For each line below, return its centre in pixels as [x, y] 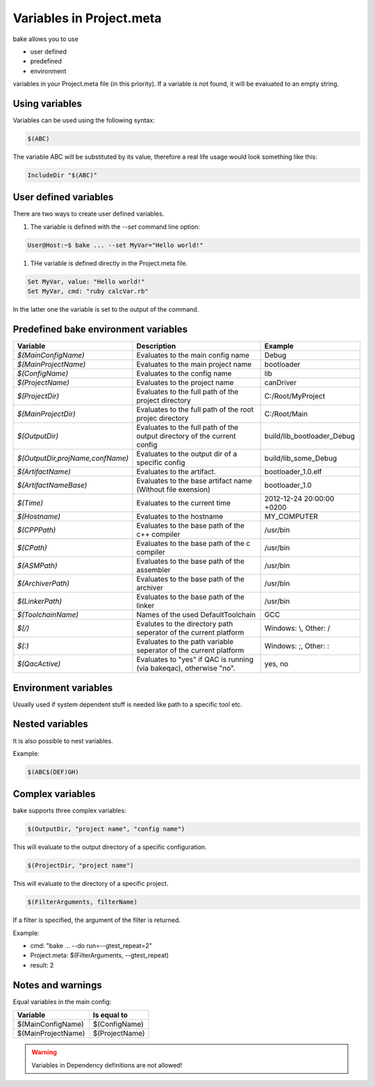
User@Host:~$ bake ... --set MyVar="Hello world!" [116, 245]
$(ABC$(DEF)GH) [53, 772]
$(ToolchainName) [48, 615]
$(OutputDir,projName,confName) [73, 458]
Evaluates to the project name [185, 383]
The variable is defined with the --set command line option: [115, 227]
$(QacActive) [39, 664]
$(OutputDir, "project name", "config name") [106, 829]
